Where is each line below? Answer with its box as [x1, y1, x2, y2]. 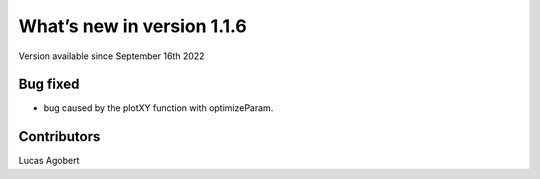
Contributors [18, 128, 101, 145]
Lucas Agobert [18, 155, 80, 167]
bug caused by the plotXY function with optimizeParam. [43, 102, 274, 114]
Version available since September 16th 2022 [18, 50, 205, 62]
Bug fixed [18, 76, 80, 93]
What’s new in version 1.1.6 [18, 15, 247, 37]
